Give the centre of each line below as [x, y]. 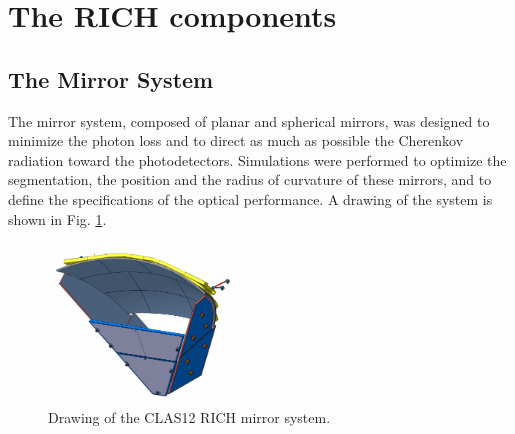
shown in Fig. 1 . [57, 218]
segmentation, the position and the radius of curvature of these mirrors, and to [250, 179]
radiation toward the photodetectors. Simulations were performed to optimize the [257, 159]
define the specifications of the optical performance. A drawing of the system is [250, 198]
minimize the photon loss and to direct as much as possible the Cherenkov [236, 140]
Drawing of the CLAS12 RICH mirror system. [189, 416]
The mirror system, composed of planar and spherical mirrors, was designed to [249, 120]
